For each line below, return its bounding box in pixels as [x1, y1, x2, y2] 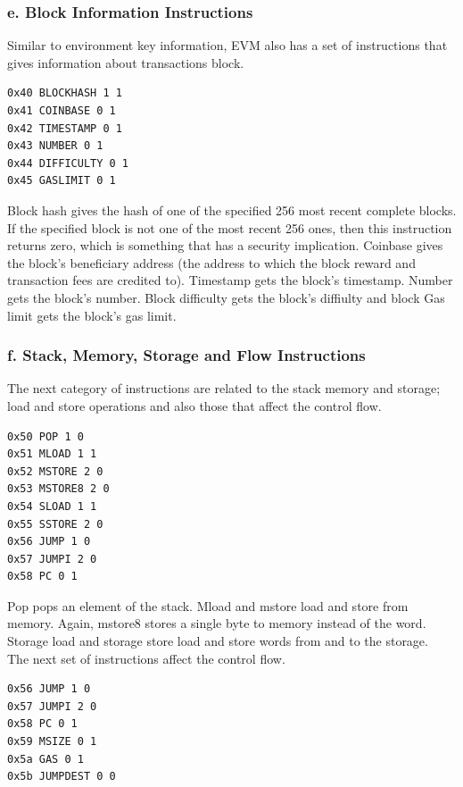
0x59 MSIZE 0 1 [7, 735, 97, 749]
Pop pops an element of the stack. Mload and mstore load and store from [7, 596, 409, 615]
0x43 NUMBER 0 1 [7, 139, 103, 153]
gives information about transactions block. [7, 53, 244, 71]
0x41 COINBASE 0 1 [7, 105, 116, 117]
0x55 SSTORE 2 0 [7, 517, 103, 531]
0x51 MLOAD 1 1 [7, 448, 97, 461]
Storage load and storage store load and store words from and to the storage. [7, 632, 428, 650]
